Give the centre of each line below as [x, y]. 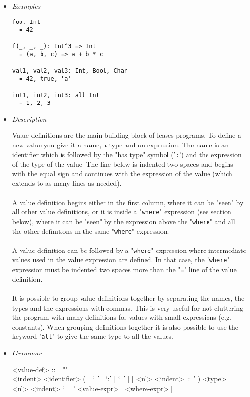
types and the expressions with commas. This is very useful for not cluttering [128, 307]
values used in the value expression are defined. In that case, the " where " [121, 260]
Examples [26, 6]
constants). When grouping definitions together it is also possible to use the [125, 326]
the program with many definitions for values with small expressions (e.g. [122, 317]
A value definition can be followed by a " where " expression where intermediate [129, 250]
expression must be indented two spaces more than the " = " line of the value [124, 269]
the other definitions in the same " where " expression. [91, 231]
